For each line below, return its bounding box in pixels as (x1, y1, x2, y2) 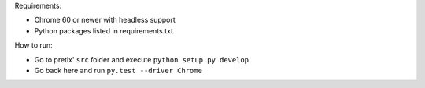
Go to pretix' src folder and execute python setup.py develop (34, 55, 249, 64)
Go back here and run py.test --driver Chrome (34, 65, 202, 75)
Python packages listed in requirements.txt (34, 26, 173, 35)
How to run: (14, 40, 53, 50)
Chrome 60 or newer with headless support (34, 16, 176, 25)
